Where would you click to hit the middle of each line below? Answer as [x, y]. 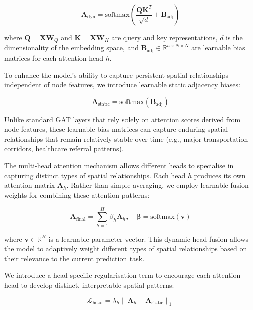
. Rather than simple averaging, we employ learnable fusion [158, 185]
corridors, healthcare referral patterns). [64, 148]
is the [234, 37]
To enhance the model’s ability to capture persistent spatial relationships [116, 75]
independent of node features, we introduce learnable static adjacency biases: [122, 85]
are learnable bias [218, 47]
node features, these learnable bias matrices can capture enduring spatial [116, 129]
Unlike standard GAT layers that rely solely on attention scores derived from [122, 119]
